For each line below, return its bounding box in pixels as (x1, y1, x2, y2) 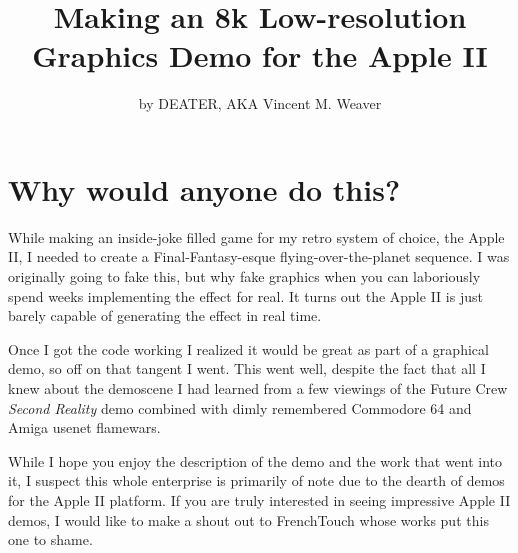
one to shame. (8, 529, 93, 550)
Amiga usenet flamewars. (8, 417, 161, 438)
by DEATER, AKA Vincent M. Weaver (138, 93, 382, 114)
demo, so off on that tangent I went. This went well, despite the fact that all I (8, 358, 486, 379)
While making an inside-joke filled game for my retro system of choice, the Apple (8, 226, 505, 247)
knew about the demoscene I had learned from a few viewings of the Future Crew (8, 378, 508, 398)
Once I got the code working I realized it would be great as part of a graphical (8, 338, 489, 359)
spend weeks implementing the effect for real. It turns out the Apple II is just (8, 285, 483, 306)
